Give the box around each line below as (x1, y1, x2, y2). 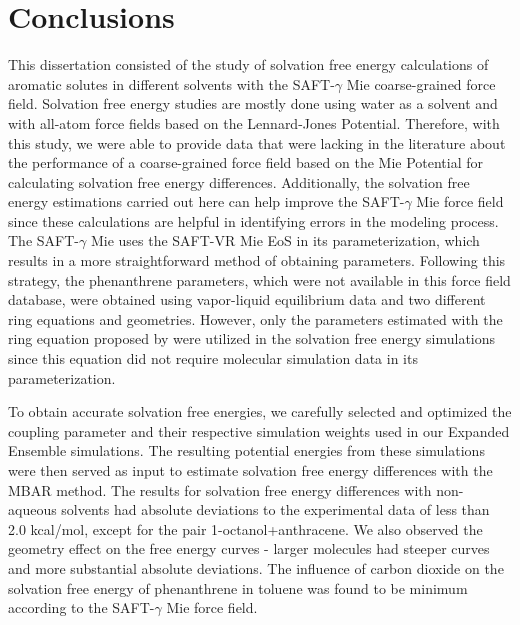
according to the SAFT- (8, 597, 155, 618)
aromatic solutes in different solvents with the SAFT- (8, 73, 335, 94)
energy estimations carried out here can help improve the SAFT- (8, 191, 405, 212)
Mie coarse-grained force (346, 73, 496, 94)
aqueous (8, 499, 57, 520)
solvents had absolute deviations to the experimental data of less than (61, 499, 490, 520)
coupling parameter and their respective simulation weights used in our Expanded (8, 420, 510, 441)
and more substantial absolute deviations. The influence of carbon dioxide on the (8, 557, 504, 578)
